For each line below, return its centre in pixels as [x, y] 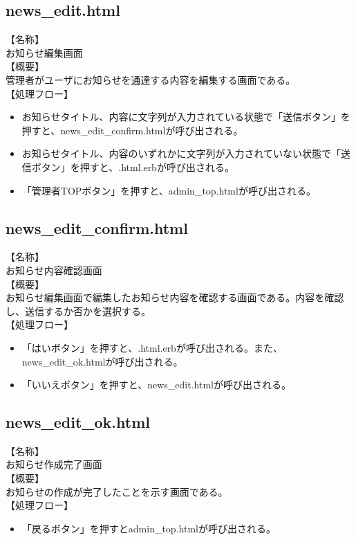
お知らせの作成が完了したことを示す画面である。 [117, 491]
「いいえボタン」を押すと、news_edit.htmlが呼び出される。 [156, 385]
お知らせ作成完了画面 [54, 464]
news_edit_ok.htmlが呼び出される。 [102, 361]
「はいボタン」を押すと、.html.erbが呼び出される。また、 [152, 347]
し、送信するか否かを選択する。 [78, 310]
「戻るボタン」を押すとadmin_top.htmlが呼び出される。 [149, 528]
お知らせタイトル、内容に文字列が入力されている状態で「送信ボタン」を [186, 117]
